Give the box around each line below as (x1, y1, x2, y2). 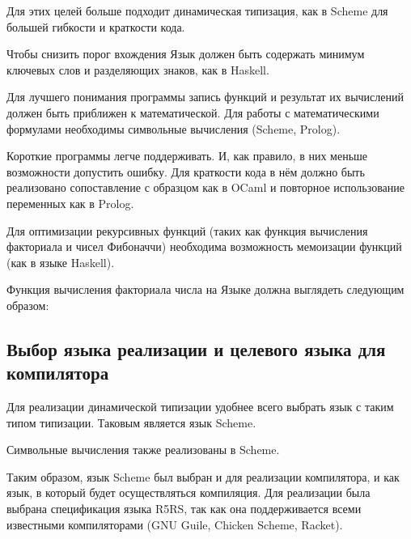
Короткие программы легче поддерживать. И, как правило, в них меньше (6, 147, 368, 164)
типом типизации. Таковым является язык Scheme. (6, 414, 256, 431)
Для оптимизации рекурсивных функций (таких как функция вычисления (6, 222, 368, 239)
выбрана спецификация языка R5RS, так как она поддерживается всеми (6, 500, 362, 517)
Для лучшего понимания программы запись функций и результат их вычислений (6, 88, 404, 105)
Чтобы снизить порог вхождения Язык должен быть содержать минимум (6, 45, 365, 62)
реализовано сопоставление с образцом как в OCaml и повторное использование (6, 179, 405, 196)
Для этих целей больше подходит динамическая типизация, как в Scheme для (6, 2, 388, 19)
